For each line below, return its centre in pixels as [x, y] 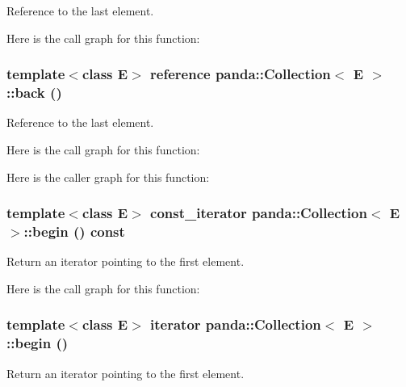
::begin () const [74, 231]
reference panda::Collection [241, 74]
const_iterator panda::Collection [259, 213]
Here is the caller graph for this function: [108, 177]
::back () [34, 93]
